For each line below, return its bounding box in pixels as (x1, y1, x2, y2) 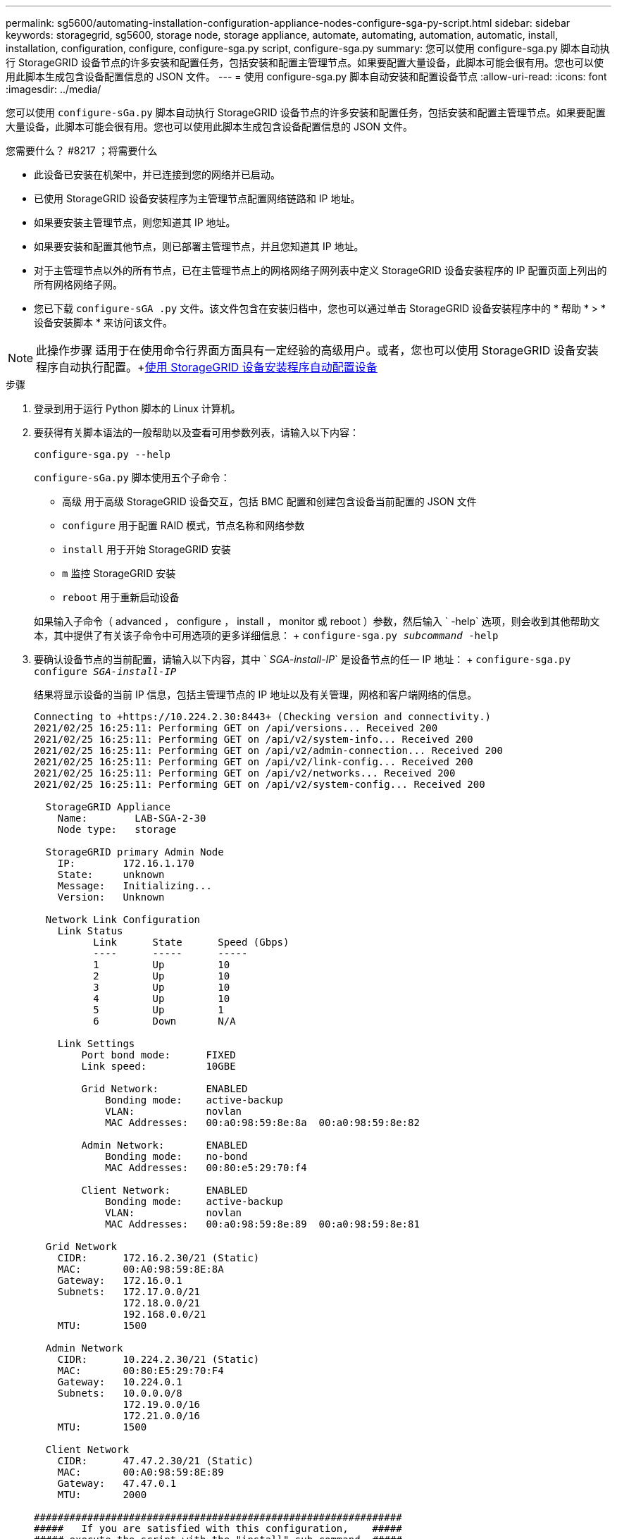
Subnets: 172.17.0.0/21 (57, 1286, 201, 1297)
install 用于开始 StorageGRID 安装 (62, 543, 231, 555)
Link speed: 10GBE (81, 1061, 236, 1072)
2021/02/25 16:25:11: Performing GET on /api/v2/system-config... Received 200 (34, 779, 485, 790)
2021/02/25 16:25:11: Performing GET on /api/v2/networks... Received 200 (34, 767, 456, 779)
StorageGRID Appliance (45, 801, 170, 812)
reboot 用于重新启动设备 (62, 591, 180, 603)
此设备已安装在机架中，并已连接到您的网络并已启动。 (34, 168, 280, 180)
